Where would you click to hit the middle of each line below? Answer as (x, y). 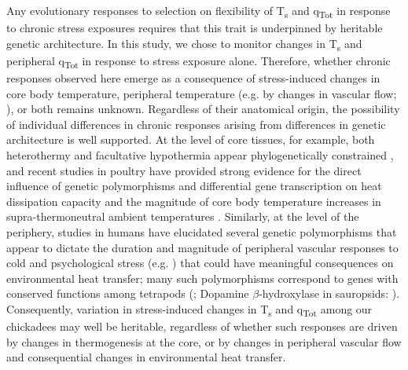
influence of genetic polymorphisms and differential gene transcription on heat (194, 186)
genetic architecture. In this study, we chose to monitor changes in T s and (184, 44)
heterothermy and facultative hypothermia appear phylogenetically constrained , (200, 154)
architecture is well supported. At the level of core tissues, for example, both (191, 139)
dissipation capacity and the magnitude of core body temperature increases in (194, 201)
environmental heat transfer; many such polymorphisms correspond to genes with (202, 278)
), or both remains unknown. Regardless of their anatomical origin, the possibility (203, 109)
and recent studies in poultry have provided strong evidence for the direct (184, 170)
